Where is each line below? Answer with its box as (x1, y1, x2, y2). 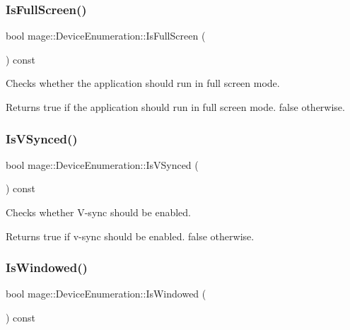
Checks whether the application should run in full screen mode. (6, 76, 280, 90)
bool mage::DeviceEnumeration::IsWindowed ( (6, 286, 206, 301)
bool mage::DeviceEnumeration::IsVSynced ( (6, 157, 199, 172)
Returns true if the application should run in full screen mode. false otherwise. (6, 100, 345, 114)
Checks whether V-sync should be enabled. (6, 205, 191, 219)
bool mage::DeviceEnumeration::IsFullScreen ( (6, 28, 206, 43)
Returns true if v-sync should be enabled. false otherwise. (6, 228, 255, 243)
